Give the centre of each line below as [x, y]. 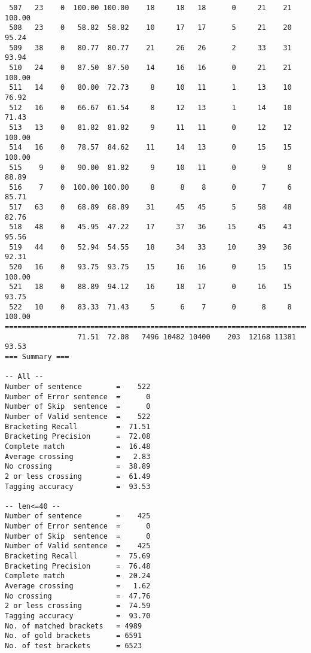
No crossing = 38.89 [78, 467]
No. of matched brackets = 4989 [74, 626]
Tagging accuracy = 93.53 [78, 486]
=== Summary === [37, 356]
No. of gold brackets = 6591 [74, 636]
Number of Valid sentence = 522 [78, 416]
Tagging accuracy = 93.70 [78, 616]
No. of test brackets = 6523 [74, 646]
